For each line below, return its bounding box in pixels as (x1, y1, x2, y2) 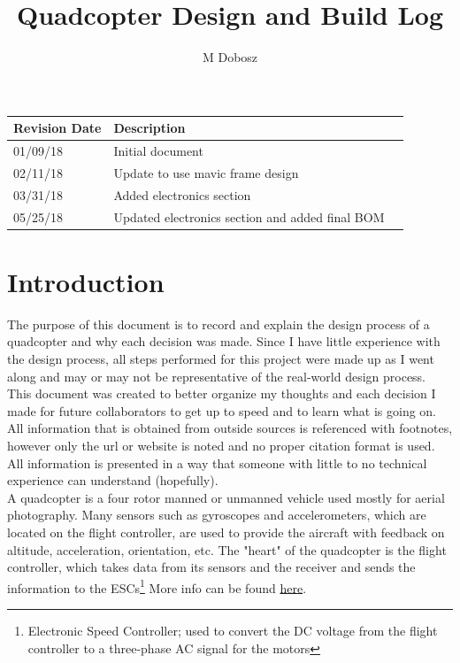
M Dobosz (202, 48, 258, 66)
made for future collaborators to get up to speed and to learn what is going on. (7, 401, 437, 420)
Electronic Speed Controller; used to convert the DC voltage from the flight (27, 621, 438, 639)
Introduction (7, 263, 165, 299)
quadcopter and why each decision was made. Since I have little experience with (7, 332, 441, 351)
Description (113, 119, 186, 137)
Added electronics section (113, 185, 251, 204)
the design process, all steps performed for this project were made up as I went (7, 350, 434, 367)
